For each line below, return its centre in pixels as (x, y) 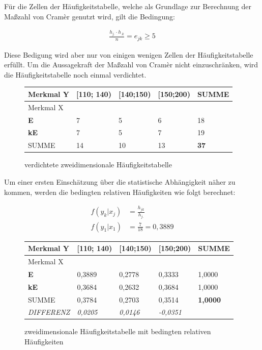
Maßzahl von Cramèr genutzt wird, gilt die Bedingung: (90, 16)
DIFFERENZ (49, 312)
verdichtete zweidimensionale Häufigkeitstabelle (98, 165)
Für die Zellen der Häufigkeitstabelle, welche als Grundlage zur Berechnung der (128, 6)
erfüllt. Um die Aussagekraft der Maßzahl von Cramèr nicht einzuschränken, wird (131, 65)
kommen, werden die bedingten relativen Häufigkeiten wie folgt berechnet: (120, 192)
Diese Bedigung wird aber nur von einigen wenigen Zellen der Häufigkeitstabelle (129, 54)
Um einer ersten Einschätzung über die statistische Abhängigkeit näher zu (120, 181)
